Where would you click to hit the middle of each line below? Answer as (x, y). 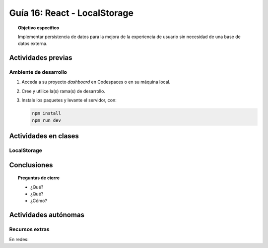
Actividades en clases (44, 136)
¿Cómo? (39, 201)
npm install (47, 113)
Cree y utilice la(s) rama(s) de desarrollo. (63, 91)
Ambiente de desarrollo (38, 72)
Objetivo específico (39, 28)
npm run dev (47, 120)
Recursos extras (29, 229)
